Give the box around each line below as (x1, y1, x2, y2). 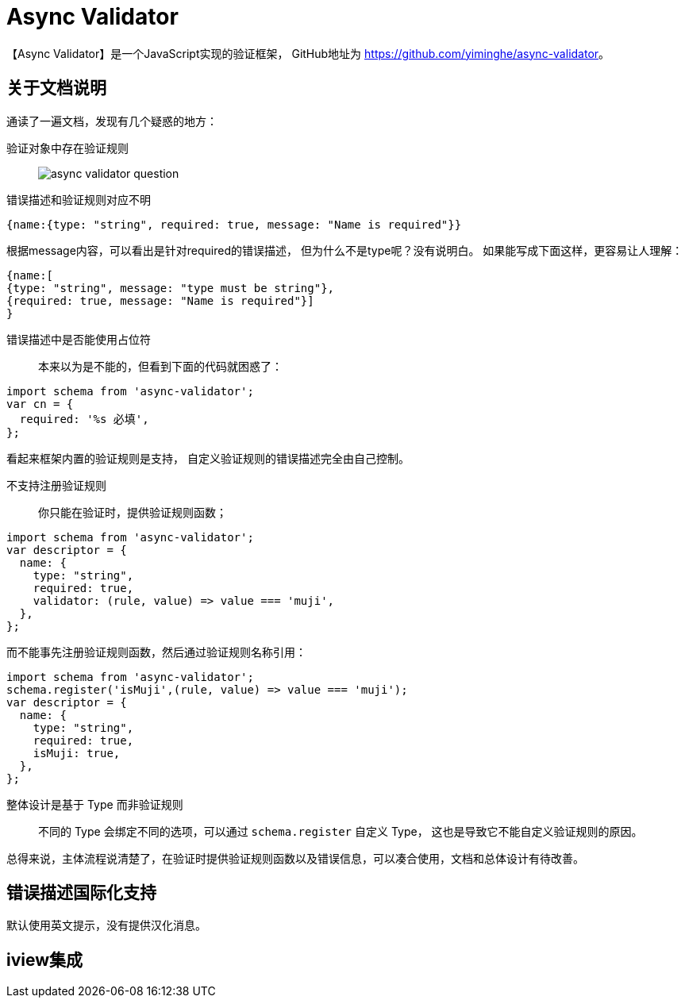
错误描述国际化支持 (6, 883, 156, 903)
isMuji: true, (33, 746, 121, 760)
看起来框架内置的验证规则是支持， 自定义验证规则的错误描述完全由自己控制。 (6, 451, 410, 465)
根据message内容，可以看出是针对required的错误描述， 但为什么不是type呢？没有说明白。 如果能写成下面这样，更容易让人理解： (6, 243, 683, 257)
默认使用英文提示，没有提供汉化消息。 (6, 918, 206, 933)
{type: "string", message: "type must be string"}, (6, 281, 335, 294)
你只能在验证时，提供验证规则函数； (38, 505, 227, 519)
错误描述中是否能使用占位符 (6, 332, 151, 346)
